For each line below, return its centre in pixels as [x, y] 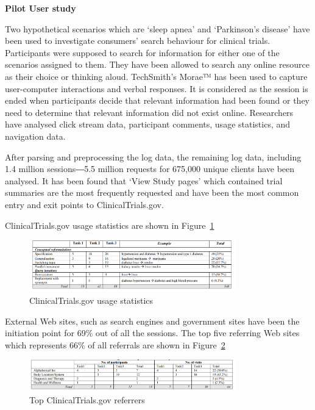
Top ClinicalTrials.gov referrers [87, 400]
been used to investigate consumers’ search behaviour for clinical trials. [138, 41]
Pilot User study [41, 8]
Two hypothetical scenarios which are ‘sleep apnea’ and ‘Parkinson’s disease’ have [157, 28]
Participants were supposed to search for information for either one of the [142, 52]
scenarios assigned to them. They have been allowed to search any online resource [157, 64]
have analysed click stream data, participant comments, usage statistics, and [148, 124]
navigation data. [35, 136]
